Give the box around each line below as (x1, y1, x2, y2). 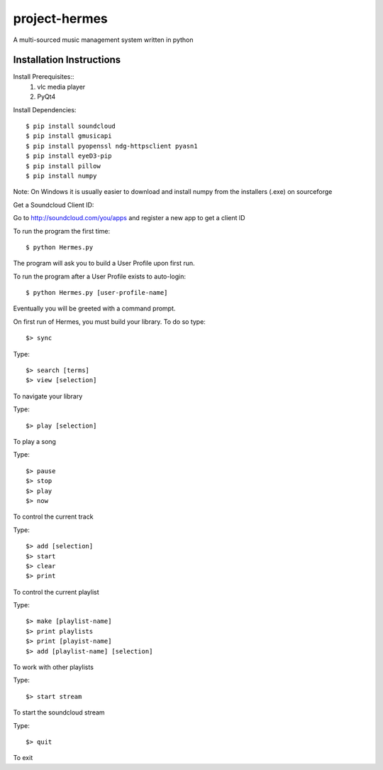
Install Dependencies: (13, 105, 77, 114)
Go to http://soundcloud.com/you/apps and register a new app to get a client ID (13, 214, 245, 222)
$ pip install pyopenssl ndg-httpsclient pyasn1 (26, 142, 198, 150)
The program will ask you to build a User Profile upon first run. (13, 259, 195, 268)
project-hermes (13, 11, 108, 26)
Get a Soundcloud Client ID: (13, 200, 94, 209)
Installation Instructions (13, 54, 121, 66)
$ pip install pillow (26, 162, 101, 170)
